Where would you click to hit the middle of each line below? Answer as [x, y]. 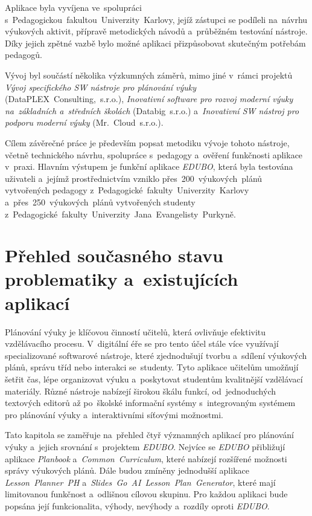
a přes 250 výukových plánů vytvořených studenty [100, 202]
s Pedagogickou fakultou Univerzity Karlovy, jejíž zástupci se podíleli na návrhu [156, 19]
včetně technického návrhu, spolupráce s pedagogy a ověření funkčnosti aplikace [154, 154]
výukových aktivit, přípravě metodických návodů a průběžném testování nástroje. [156, 31]
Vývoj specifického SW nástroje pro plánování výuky [101, 87]
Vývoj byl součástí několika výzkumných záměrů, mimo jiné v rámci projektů [149, 75]
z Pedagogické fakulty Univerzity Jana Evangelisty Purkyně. [120, 214]
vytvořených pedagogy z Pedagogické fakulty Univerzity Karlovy [127, 190]
